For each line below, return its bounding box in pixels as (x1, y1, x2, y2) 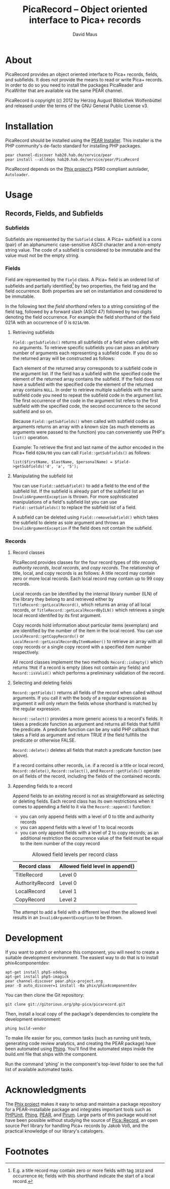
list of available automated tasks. (5, 1066, 74, 1072)
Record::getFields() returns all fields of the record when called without (12, 689, 162, 695)
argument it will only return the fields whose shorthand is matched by (12, 700, 157, 706)
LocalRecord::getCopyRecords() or (12, 633, 84, 639)
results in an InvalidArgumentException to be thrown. (12, 914, 123, 921)
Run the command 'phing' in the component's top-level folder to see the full (5, 1061, 163, 1067)
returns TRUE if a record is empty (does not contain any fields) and (12, 664, 150, 670)
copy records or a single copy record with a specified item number (12, 644, 152, 650)
